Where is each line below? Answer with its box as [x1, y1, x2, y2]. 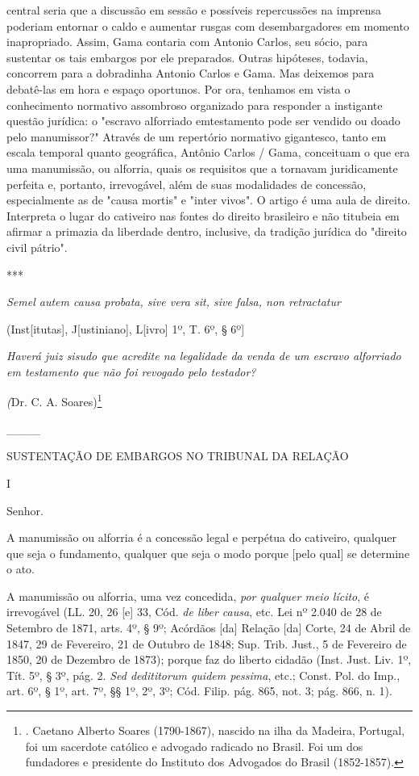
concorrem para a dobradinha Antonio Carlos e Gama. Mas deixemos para [6, 65, 375, 82]
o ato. [6, 560, 35, 577]
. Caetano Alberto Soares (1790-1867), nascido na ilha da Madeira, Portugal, [25, 722, 405, 739]
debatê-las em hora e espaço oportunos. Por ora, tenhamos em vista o [6, 80, 351, 97]
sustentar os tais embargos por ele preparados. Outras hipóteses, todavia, [6, 48, 368, 65]
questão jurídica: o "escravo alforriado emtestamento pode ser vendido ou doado [6, 112, 400, 129]
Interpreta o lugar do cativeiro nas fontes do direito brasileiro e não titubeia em [6, 207, 400, 224]
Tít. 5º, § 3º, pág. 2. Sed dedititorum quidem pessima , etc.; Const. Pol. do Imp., [6, 666, 400, 683]
